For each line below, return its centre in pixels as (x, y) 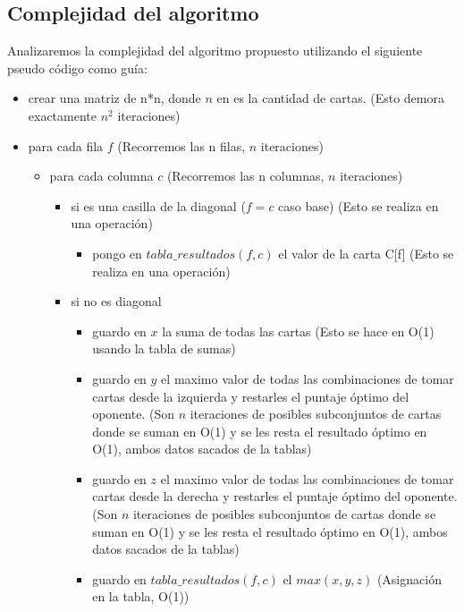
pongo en (117, 253)
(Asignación (409, 578)
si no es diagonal (116, 301)
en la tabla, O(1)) (141, 596)
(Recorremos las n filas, (181, 145)
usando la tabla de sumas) (164, 348)
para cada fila (66, 145)
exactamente (62, 115)
